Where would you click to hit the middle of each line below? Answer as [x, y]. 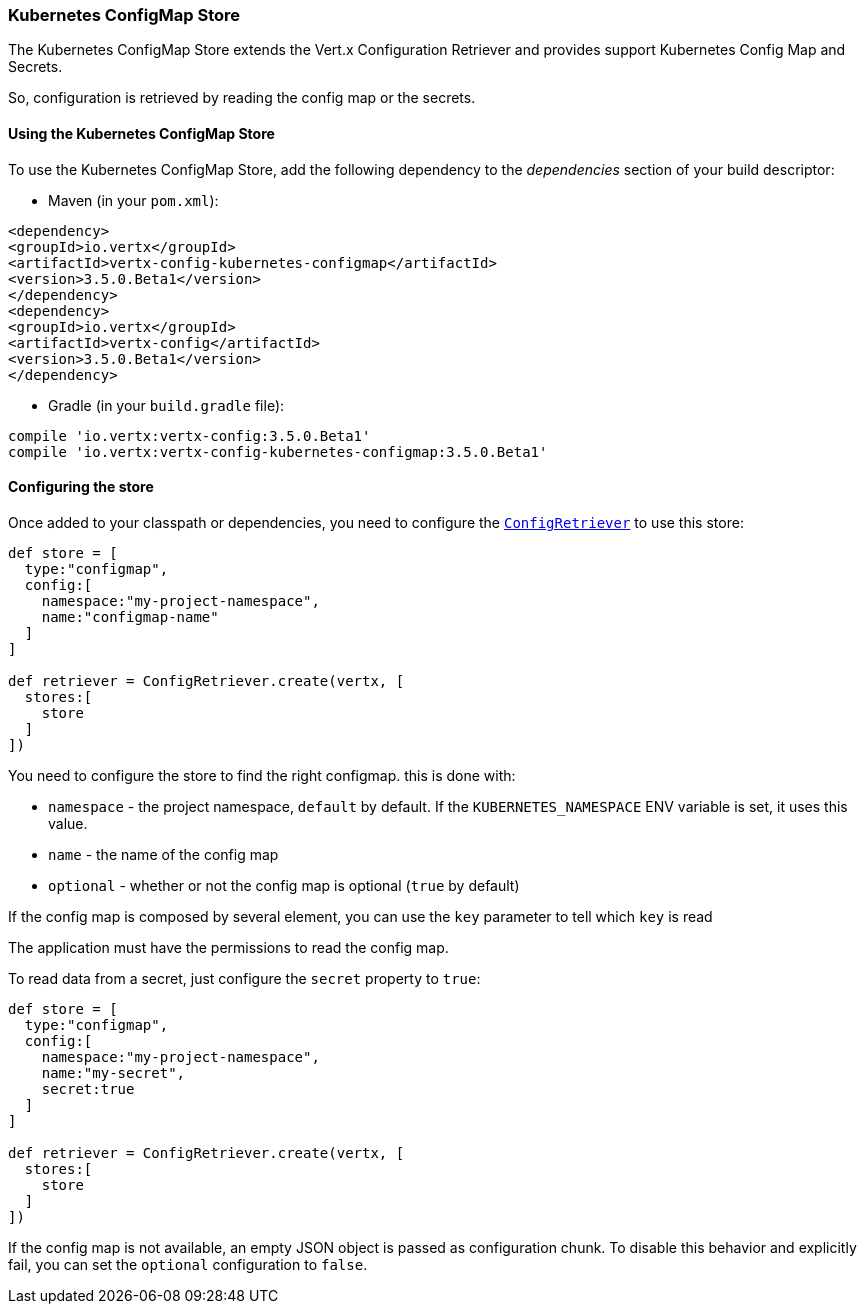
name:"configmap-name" [130, 616]
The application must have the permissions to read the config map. [228, 947]
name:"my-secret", [113, 1072]
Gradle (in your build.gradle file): [166, 405]
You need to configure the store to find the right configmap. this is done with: [262, 775]
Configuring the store [81, 487]
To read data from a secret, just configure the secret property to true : [244, 978]
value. [68, 823]
